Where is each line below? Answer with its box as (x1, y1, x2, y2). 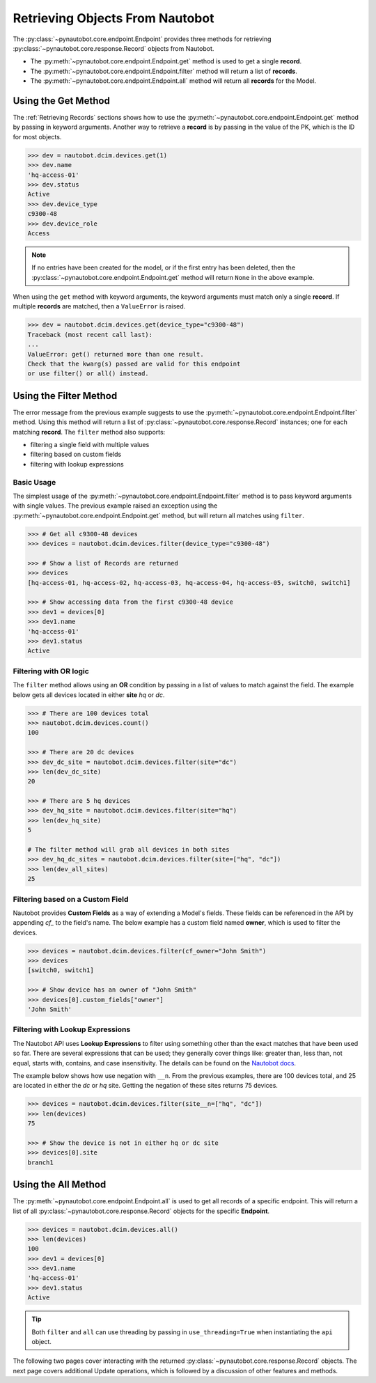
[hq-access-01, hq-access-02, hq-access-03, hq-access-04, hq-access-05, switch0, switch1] (27, 579, 351, 586)
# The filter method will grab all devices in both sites (27, 846, 230, 854)
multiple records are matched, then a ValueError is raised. (13, 302, 186, 311)
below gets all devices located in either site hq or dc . (13, 690, 165, 699)
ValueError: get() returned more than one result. (27, 350, 205, 358)
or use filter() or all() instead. (27, 370, 149, 377)
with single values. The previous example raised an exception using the (13, 501, 218, 510)
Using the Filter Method (13, 390, 118, 402)
